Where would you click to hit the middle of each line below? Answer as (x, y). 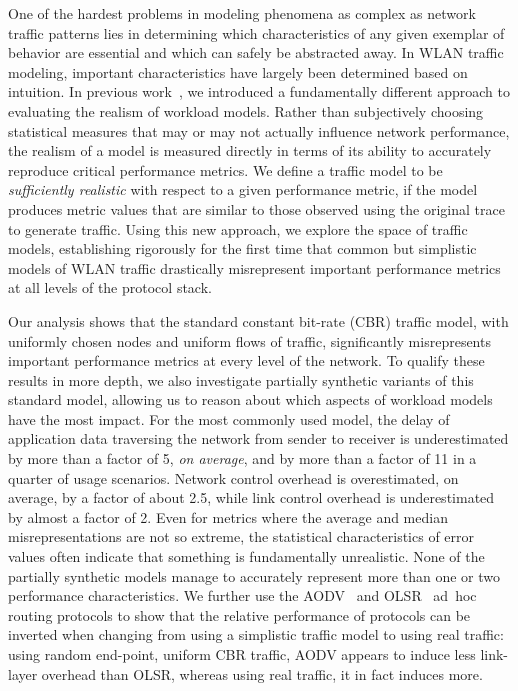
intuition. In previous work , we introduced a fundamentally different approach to (259, 91)
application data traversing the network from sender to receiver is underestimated (258, 438)
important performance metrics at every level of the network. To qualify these (246, 360)
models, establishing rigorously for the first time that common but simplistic (242, 248)
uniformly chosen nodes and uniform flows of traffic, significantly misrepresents (249, 340)
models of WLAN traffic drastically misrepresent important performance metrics (254, 267)
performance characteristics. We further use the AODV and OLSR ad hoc (242, 595)
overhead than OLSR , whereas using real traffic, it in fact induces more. (262, 673)
